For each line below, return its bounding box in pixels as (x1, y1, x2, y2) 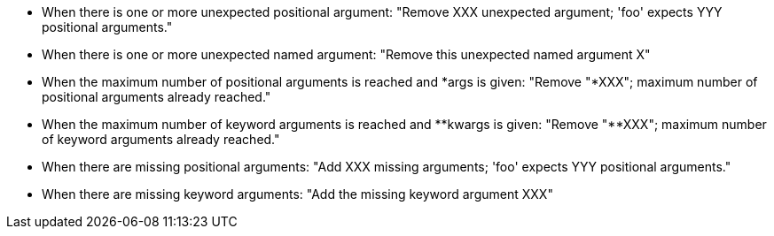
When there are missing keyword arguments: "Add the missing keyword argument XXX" (42, 187, 553, 202)
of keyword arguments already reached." (42, 132, 280, 147)
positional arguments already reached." (42, 89, 271, 104)
